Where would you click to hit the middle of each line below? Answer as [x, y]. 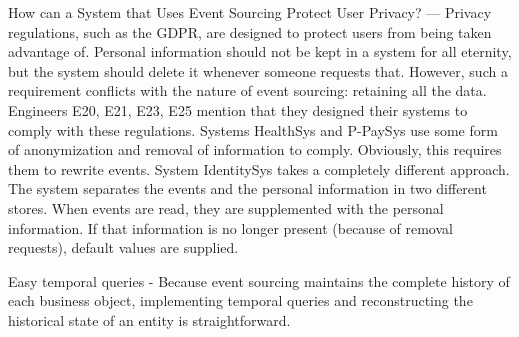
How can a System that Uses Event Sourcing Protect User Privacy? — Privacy [250, 12]
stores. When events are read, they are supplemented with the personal [226, 207]
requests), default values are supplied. [123, 247]
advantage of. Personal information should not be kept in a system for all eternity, [260, 51]
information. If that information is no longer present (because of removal [230, 227]
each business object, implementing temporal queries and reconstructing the [240, 300]
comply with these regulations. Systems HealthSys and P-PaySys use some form [253, 129]
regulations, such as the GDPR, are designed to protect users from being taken [250, 31]
